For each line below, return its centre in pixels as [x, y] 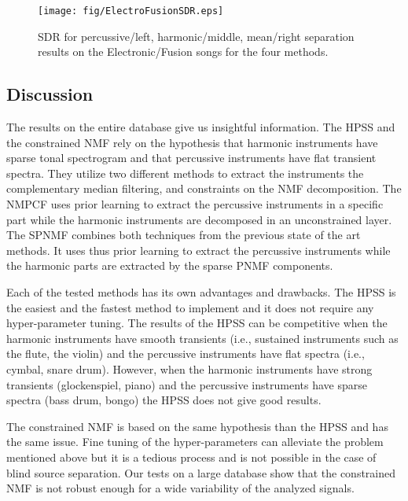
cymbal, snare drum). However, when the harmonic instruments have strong [189, 368]
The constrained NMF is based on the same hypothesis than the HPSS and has [197, 426]
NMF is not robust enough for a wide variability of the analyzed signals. [180, 488]
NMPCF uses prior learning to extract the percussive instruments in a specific [195, 204]
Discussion [50, 94]
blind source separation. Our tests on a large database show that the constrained [201, 472]
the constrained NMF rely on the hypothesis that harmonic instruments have [192, 142]
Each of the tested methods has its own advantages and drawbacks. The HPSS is [201, 291]
